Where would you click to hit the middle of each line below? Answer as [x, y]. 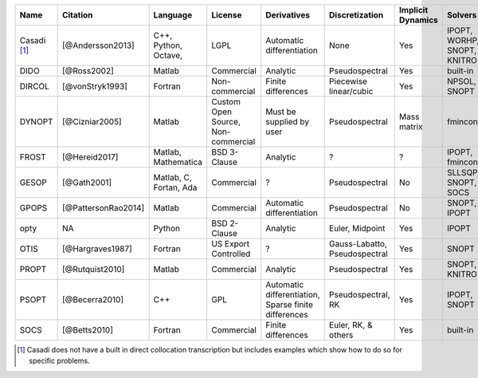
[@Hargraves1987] [97, 249]
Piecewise [349, 81]
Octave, [168, 55]
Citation [77, 15]
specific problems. [60, 361]
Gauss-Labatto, [358, 244]
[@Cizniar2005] [92, 122]
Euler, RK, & [351, 325]
